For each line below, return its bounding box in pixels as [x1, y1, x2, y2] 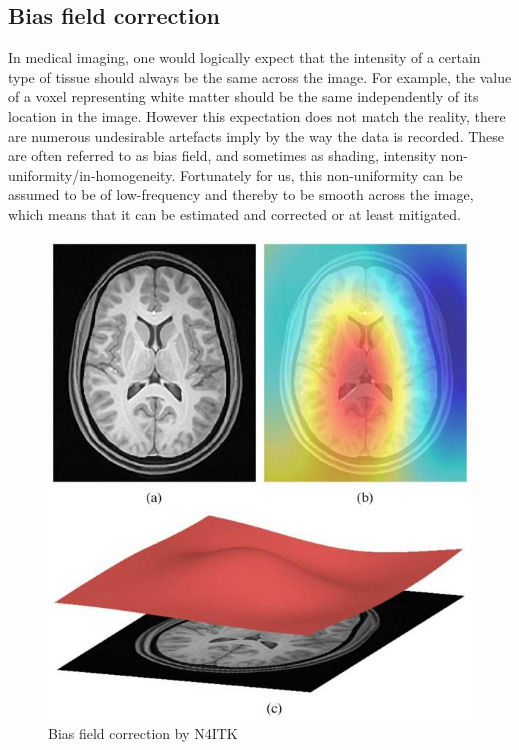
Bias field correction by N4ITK [48, 723, 238, 744]
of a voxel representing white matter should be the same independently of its [8, 86, 479, 107]
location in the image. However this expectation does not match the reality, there [8, 105, 506, 126]
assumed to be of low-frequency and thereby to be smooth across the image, [8, 184, 474, 205]
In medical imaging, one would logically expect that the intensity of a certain [8, 47, 481, 68]
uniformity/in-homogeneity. [8, 164, 176, 185]
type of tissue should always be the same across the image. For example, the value [8, 66, 512, 87]
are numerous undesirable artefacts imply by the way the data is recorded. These [8, 125, 505, 146]
